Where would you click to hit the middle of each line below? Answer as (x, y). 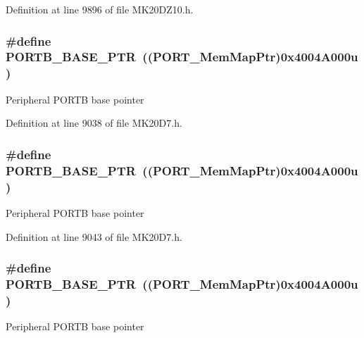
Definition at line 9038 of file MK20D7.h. (94, 123)
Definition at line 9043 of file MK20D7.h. (94, 236)
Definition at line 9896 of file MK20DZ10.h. (100, 9)
